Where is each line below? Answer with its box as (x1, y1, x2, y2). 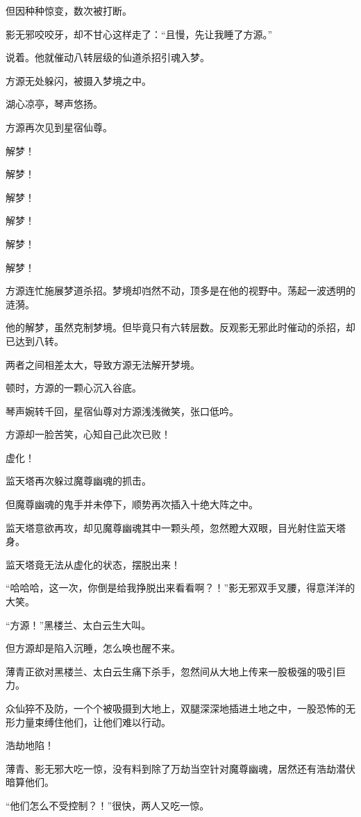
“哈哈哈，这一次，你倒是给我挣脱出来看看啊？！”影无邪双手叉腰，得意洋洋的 (6, 580, 355, 595)
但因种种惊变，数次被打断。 (6, 3, 132, 17)
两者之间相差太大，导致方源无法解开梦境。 (6, 357, 200, 371)
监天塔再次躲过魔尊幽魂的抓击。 (6, 473, 151, 488)
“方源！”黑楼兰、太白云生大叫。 (6, 617, 151, 632)
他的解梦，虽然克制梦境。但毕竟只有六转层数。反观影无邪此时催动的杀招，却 (6, 320, 355, 335)
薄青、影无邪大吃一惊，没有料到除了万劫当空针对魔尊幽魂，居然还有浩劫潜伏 (6, 761, 355, 775)
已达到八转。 (6, 333, 64, 348)
